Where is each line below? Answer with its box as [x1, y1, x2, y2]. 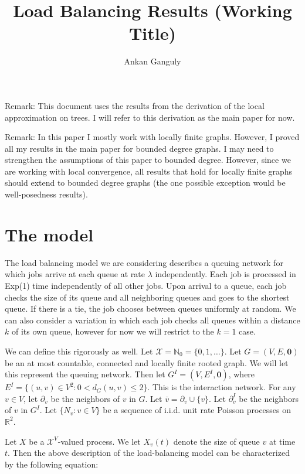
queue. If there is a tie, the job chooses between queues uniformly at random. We [5, 302, 296, 315]
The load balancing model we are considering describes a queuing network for [5, 256, 283, 268]
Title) [128, 21, 177, 45]
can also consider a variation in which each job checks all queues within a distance [5, 313, 300, 326]
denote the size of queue [173, 435, 260, 447]
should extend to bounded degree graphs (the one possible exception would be [5, 176, 286, 189]
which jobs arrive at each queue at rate [5, 268, 145, 280]
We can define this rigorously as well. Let [5, 345, 153, 357]
